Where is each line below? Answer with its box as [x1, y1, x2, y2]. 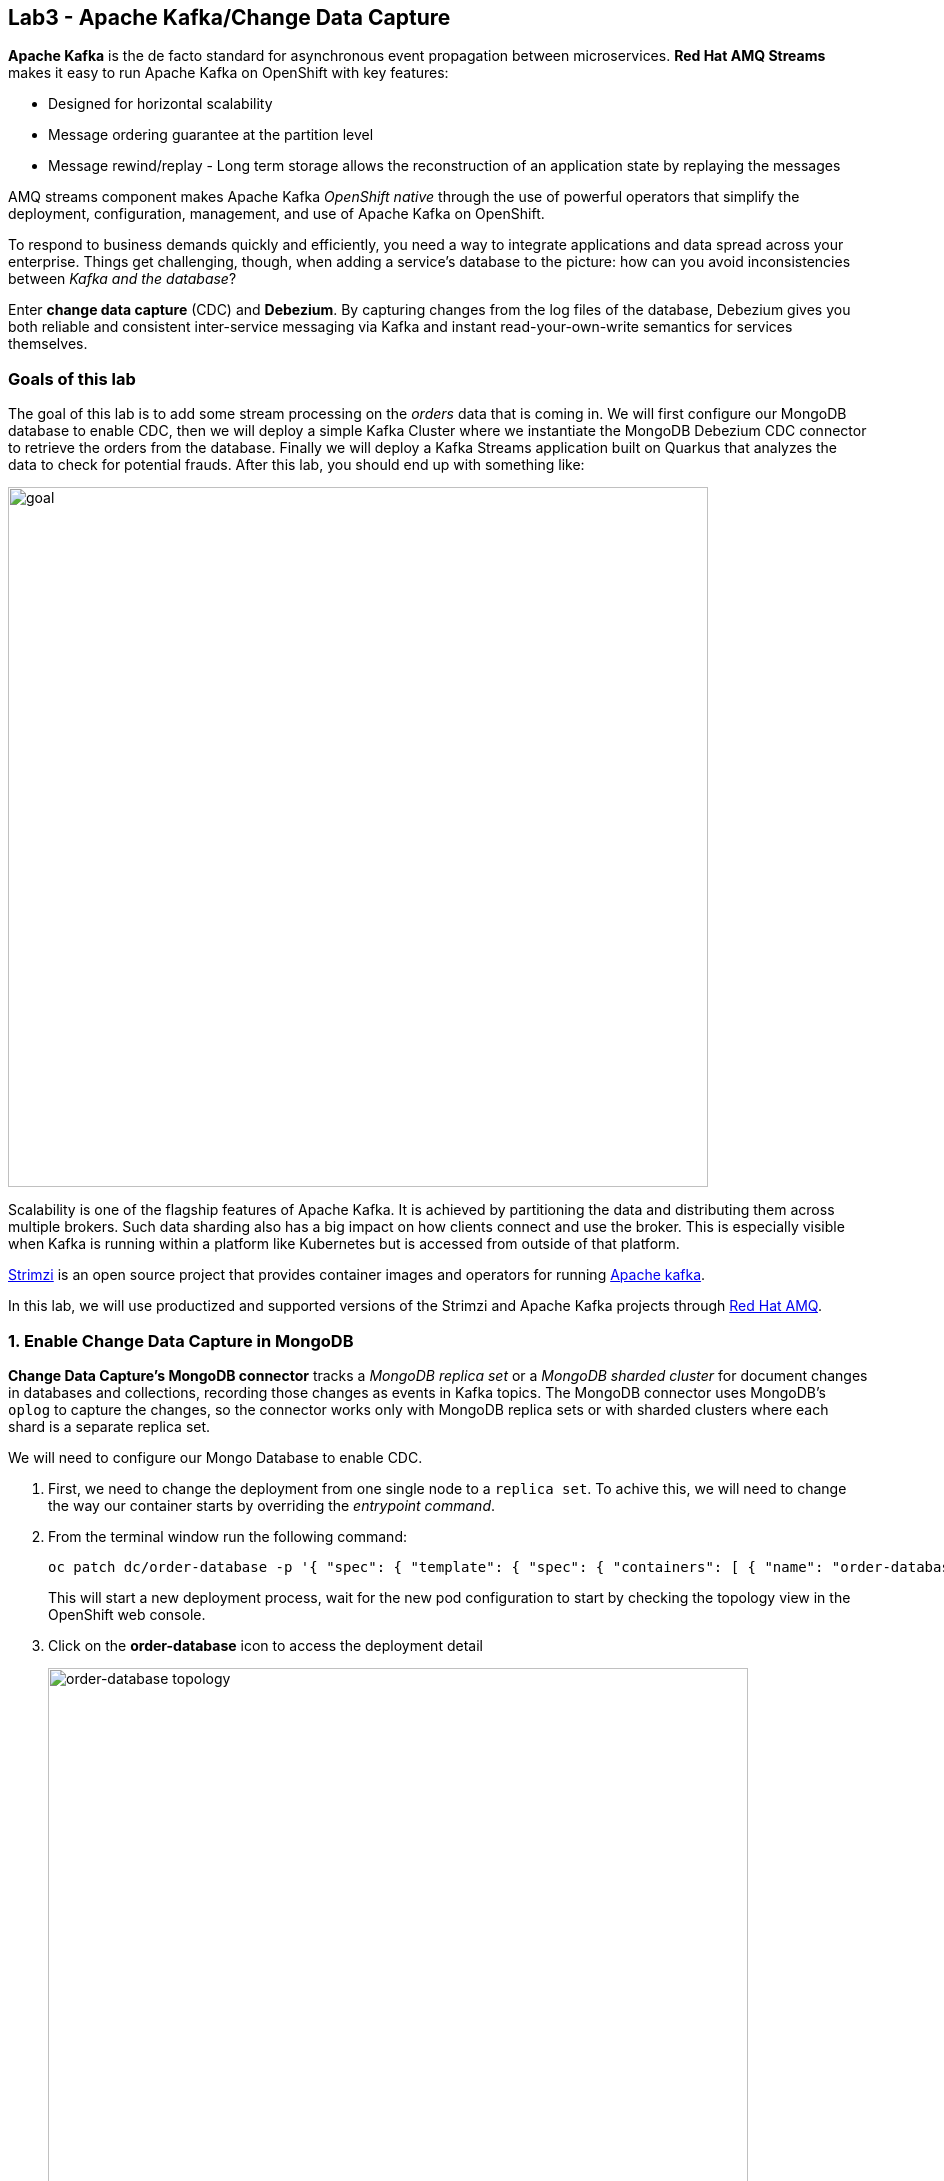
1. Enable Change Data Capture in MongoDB [8, 1330, 354, 1351]
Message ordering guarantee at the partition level [48, 126, 374, 144]
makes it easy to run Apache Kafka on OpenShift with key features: [8, 64, 449, 82]
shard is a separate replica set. [8, 1417, 211, 1435]
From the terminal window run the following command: [48, 1527, 407, 1545]
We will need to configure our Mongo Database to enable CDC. [8, 1448, 423, 1466]
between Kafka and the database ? [8, 270, 237, 288]
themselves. [8, 335, 88, 353]
